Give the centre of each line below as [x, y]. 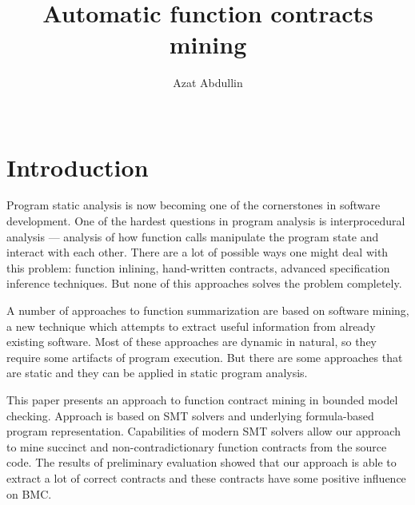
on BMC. [29, 493]
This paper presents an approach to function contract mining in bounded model [202, 399]
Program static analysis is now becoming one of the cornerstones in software [194, 205]
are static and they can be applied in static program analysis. [157, 373]
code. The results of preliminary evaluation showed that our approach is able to [202, 462]
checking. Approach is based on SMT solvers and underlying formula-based [190, 415]
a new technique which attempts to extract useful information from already [191, 326]
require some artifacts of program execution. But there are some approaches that [205, 357]
